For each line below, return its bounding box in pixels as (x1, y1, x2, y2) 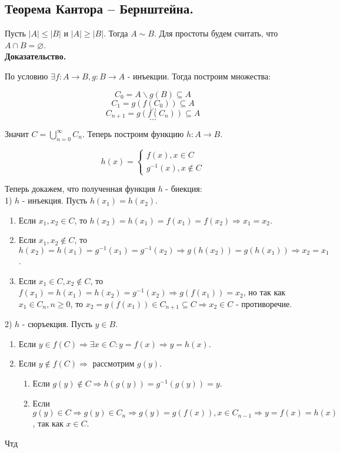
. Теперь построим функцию (82, 128, 184, 140)
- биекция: (165, 182, 202, 195)
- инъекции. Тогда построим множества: (127, 69, 271, 82)
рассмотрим (92, 357, 135, 369)
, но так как (243, 286, 286, 298)
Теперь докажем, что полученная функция (5, 182, 155, 195)
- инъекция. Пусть (22, 194, 88, 206)
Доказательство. (5, 50, 66, 62)
